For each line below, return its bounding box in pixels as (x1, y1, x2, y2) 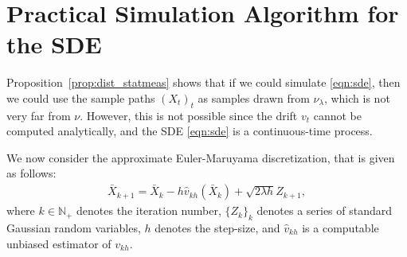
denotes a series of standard (256, 202, 393, 219)
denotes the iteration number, (76, 202, 221, 219)
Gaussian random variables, (6, 219, 141, 236)
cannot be (313, 107, 362, 123)
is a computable (302, 219, 379, 236)
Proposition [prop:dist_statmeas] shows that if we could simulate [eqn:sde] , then (6, 74, 401, 91)
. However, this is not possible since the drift (80, 107, 298, 123)
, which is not (323, 89, 390, 106)
